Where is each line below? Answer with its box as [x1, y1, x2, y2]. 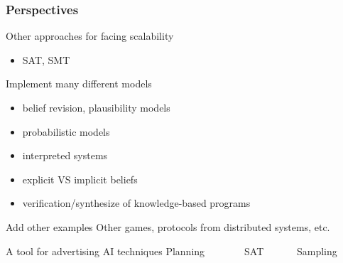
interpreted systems [22, 148, 108, 163]
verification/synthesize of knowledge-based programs [22, 195, 251, 210]
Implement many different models [6, 76, 152, 91]
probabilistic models [22, 124, 110, 139]
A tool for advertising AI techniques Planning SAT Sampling [6, 243, 337, 258]
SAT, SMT [22, 52, 70, 67]
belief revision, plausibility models [22, 100, 170, 114]
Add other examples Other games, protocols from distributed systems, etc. [6, 219, 330, 234]
